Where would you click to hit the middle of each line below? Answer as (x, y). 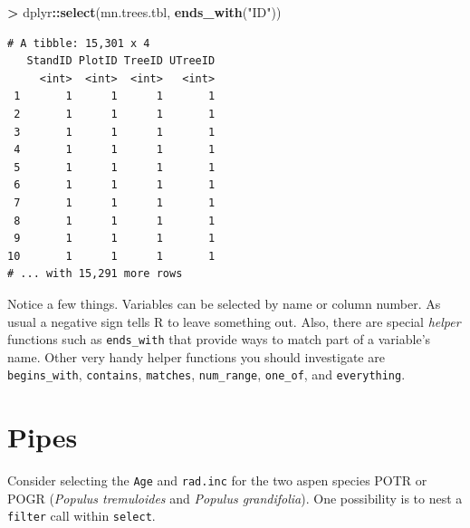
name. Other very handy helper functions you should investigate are (196, 356)
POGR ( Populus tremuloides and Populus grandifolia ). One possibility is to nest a (235, 498)
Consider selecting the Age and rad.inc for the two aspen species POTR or (217, 480)
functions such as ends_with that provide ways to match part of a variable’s (219, 339)
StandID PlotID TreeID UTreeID (121, 61)
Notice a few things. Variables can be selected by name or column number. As (224, 303)
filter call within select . (82, 516)
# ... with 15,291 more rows (95, 274)
